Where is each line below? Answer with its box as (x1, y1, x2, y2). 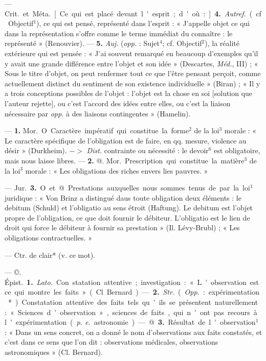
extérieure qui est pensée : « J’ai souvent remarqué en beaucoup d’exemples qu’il (5, 47, 258, 58)
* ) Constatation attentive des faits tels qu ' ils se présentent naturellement (8, 297, 258, 307)
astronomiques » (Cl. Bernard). (5, 347, 103, 357)
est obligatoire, (214, 145, 260, 156)
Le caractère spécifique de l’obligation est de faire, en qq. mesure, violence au (5, 135, 247, 146)
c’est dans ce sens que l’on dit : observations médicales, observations (5, 336, 218, 347)
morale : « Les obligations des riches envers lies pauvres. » (25, 165, 208, 176)
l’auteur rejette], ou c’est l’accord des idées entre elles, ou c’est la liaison (5, 98, 231, 108)
